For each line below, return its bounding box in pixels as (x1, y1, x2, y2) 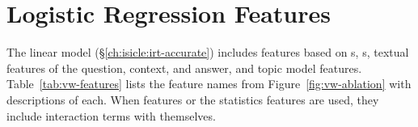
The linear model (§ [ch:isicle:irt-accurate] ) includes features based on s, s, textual (6, 44, 409, 61)
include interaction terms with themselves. (6, 107, 216, 124)
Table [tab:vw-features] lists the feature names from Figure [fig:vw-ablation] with (6, 75, 412, 92)
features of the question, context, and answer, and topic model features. (6, 59, 362, 76)
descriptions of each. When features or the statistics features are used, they (6, 91, 379, 108)
